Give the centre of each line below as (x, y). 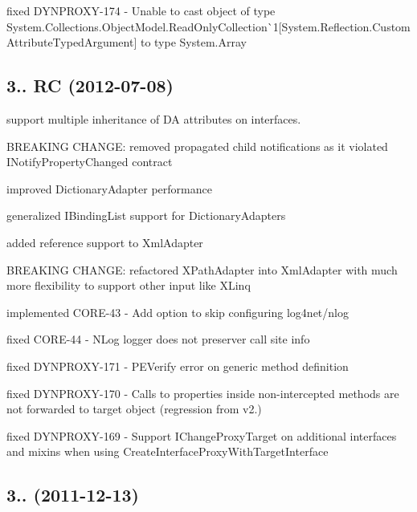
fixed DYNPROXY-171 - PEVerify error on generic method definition (178, 366)
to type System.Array (193, 42)
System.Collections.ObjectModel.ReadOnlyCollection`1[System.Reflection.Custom (208, 26)
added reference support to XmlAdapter (105, 242)
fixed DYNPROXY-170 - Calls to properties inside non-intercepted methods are (203, 393)
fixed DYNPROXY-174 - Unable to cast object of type (141, 10)
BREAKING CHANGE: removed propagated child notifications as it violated (197, 146)
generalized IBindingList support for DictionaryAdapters (146, 215)
